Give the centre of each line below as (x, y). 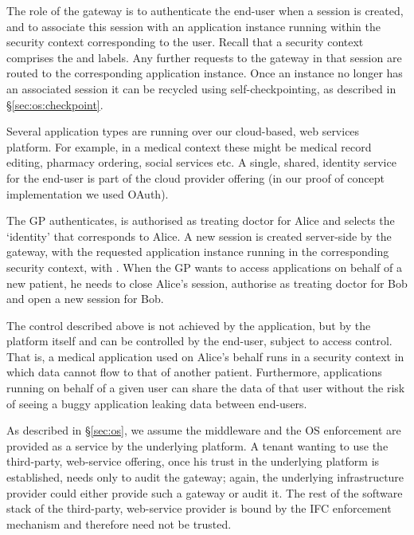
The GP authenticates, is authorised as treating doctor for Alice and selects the (201, 220)
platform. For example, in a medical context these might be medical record (189, 146)
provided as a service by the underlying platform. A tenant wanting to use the (197, 445)
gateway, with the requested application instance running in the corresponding (198, 252)
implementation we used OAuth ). (88, 193)
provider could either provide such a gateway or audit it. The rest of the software (205, 492)
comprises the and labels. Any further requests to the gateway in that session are (204, 57)
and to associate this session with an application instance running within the (193, 26)
